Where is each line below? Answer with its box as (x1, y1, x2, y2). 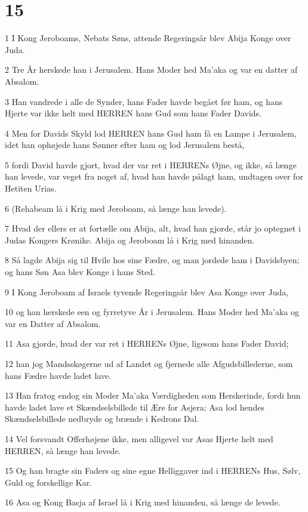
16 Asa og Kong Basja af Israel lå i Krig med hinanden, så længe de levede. (5, 496, 281, 508)
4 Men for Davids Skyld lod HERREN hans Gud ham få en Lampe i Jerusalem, (5, 127, 297, 139)
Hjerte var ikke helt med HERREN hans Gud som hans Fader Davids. (5, 107, 261, 119)
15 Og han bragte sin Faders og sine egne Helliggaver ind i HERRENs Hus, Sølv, (5, 464, 301, 477)
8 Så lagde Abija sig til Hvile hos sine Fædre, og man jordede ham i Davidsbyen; (5, 254, 300, 266)
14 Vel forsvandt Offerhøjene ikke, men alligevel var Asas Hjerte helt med (5, 432, 273, 445)
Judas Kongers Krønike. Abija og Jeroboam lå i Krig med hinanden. (5, 233, 255, 246)
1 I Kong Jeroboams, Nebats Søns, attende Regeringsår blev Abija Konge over (5, 32, 291, 44)
